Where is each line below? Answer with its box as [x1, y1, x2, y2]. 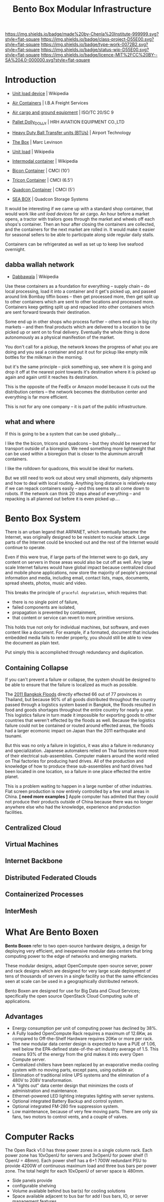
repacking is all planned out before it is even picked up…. [5, 496, 120, 501]
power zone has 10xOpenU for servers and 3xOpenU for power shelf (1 [5, 1152, 148, 1158]
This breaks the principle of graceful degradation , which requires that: [5, 590, 148, 596]
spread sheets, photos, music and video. [5, 580, 87, 586]
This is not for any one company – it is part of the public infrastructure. [5, 403, 147, 409]
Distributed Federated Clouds [5, 874, 97, 882]
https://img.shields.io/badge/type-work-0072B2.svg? [41, 42, 148, 48]
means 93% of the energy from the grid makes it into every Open [12, 1052, 143, 1057]
